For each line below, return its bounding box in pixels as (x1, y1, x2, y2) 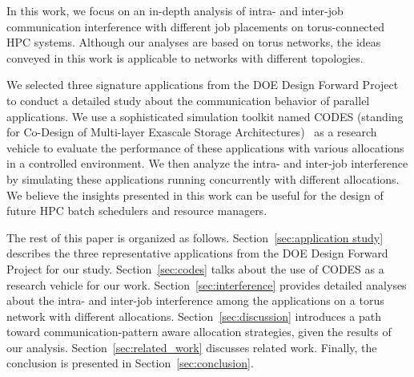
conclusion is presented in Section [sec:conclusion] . (6, 355, 254, 371)
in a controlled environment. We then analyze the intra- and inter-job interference (6, 155, 408, 172)
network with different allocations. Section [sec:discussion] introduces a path (6, 307, 382, 324)
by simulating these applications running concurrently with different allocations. (6, 170, 400, 187)
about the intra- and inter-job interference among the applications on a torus (6, 292, 384, 309)
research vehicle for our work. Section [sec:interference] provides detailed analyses (6, 276, 407, 293)
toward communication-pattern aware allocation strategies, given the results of (6, 323, 392, 340)
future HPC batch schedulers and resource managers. (6, 202, 267, 219)
